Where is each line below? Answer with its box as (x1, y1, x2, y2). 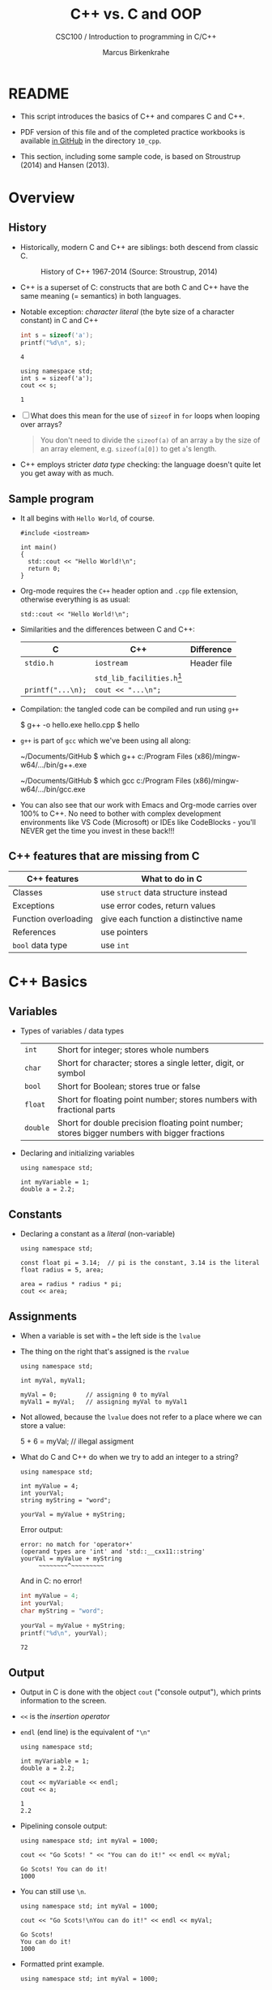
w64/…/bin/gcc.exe (19, 784, 86, 794)
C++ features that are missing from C (8, 849, 200, 863)
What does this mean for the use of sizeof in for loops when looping (30, 411, 261, 421)
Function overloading (12, 913, 93, 925)
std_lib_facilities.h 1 (94, 671, 182, 683)
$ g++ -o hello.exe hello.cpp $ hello (19, 719, 140, 729)
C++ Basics (8, 972, 87, 991)
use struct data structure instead (100, 887, 228, 898)
